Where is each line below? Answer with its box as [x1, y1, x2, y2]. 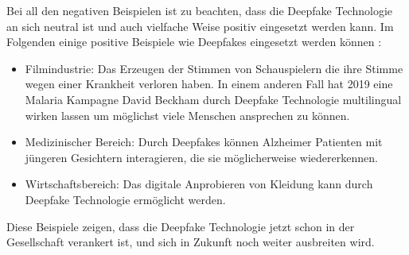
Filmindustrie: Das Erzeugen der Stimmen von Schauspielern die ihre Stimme [25, 60, 403, 76]
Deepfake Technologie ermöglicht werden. [25, 191, 226, 207]
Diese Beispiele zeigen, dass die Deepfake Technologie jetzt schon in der [6, 218, 355, 234]
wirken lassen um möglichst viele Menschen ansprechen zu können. [25, 106, 350, 123]
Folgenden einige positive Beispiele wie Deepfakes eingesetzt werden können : [6, 33, 382, 50]
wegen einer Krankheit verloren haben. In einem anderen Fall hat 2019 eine [25, 75, 393, 92]
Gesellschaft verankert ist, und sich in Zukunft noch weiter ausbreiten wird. [6, 234, 375, 250]
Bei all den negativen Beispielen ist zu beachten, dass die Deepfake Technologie [6, 2, 392, 18]
